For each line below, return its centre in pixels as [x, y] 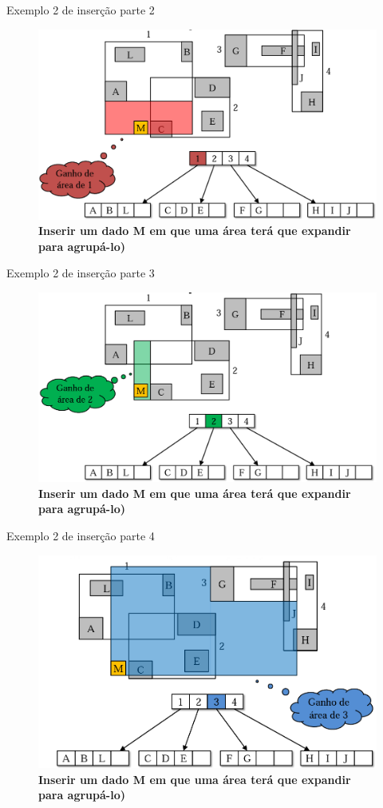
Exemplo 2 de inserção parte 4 [81, 536]
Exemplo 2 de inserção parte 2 [81, 10]
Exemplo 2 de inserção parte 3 [81, 273]
